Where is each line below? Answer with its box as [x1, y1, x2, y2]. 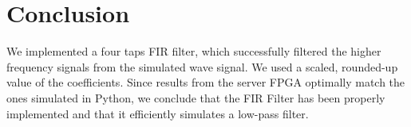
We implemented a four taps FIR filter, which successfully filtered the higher [6, 43, 381, 60]
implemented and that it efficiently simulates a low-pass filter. [6, 105, 309, 121]
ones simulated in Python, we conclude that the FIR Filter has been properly [6, 89, 385, 106]
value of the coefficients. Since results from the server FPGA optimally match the [6, 74, 405, 90]
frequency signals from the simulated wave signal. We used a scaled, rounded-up [6, 58, 398, 75]
